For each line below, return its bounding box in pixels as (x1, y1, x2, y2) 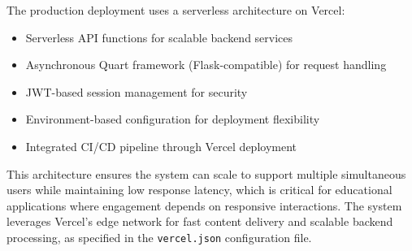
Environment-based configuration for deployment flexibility (25, 110, 320, 128)
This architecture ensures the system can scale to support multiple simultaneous (7, 165, 406, 182)
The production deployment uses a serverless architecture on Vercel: (7, 2, 345, 18)
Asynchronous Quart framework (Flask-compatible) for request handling (25, 56, 387, 73)
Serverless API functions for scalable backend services (25, 28, 293, 45)
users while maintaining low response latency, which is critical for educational (7, 181, 392, 198)
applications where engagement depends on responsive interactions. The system (7, 197, 402, 214)
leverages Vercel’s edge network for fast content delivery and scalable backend (7, 213, 393, 230)
